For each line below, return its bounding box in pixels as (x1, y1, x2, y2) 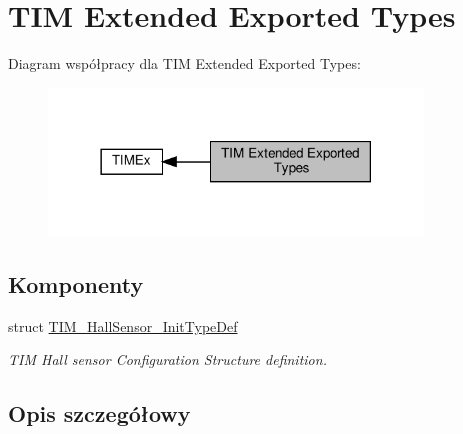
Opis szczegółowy (8, 398, 191, 429)
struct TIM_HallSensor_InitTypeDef (8, 315, 238, 336)
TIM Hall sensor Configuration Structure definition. (8, 349, 327, 370)
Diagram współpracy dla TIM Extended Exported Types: (8, 53, 361, 74)
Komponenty (8, 269, 144, 300)
